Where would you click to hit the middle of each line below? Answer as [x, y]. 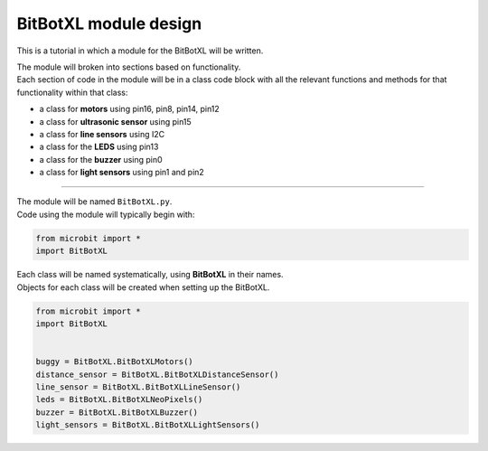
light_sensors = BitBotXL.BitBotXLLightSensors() [148, 425]
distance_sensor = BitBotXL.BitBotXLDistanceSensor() [157, 374]
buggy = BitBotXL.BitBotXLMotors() [114, 362]
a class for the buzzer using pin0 [101, 159]
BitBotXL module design [109, 23]
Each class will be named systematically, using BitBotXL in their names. [150, 275]
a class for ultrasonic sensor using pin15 [115, 121]
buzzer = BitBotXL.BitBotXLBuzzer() [117, 412]
